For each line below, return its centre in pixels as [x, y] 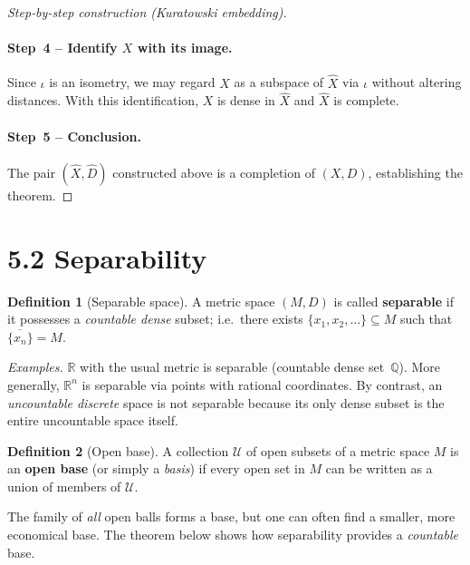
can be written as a [379, 468]
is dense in [246, 100]
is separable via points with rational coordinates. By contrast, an [262, 384]
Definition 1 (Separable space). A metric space [141, 301]
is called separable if [393, 301]
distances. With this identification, [103, 100]
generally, [34, 384]
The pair [31, 172]
